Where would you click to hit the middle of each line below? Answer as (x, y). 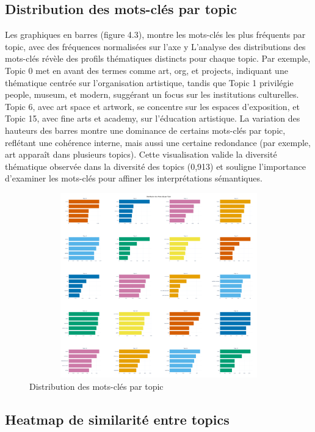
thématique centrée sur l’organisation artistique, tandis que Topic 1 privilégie (149, 82)
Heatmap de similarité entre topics (117, 419)
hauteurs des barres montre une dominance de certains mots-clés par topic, (145, 130)
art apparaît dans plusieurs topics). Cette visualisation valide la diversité (141, 154)
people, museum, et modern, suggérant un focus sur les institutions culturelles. (152, 94)
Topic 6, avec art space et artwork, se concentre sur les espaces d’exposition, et (152, 106)
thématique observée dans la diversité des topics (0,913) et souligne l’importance (155, 166)
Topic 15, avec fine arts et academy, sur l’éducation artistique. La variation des (153, 118)
